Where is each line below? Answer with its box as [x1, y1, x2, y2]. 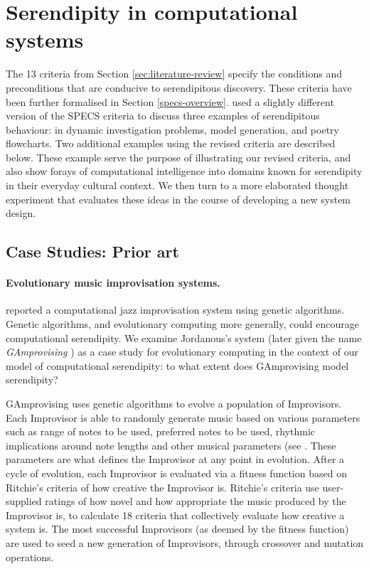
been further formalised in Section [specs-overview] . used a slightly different [6, 94, 334, 109]
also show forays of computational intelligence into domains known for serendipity [6, 164, 363, 179]
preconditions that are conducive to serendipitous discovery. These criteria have [6, 80, 352, 95]
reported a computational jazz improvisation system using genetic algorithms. [6, 302, 345, 317]
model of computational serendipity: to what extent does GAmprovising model [6, 358, 349, 373]
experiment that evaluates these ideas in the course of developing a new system [6, 191, 351, 206]
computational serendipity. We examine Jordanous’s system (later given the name [6, 330, 362, 345]
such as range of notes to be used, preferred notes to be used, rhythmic [6, 424, 316, 439]
